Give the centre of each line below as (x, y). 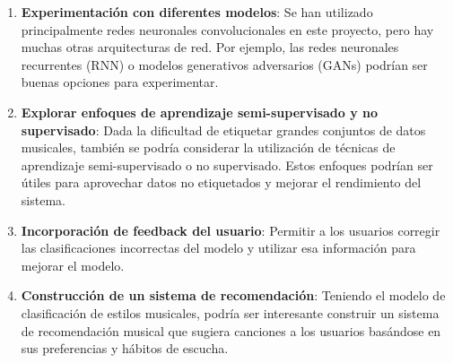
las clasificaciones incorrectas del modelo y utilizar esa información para (218, 248)
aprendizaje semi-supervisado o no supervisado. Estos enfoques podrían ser (227, 164)
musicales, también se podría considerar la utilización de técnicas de (208, 147)
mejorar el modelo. (73, 265)
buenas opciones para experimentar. (120, 82)
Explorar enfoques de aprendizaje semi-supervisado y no (200, 112)
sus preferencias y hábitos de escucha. (125, 348)
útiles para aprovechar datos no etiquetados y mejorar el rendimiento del (221, 182)
